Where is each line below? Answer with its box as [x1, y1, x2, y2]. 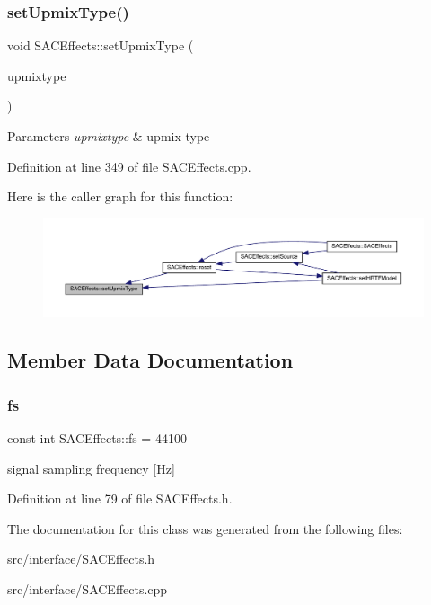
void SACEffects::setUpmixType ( [7, 36, 194, 55]
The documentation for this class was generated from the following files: [7, 519, 403, 538]
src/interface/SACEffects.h [7, 549, 155, 568]
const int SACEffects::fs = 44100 [7, 429, 187, 448]
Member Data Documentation [7, 346, 294, 374]
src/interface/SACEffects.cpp [7, 580, 168, 599]
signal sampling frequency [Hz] [7, 458, 175, 477]
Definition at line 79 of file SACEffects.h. [7, 489, 233, 508]
